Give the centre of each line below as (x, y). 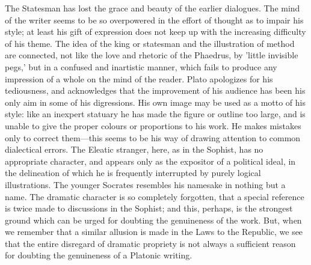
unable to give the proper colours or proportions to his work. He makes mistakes (153, 125)
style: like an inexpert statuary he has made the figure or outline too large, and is (155, 114)
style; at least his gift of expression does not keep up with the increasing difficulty (155, 32)
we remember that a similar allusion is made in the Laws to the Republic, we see (154, 232)
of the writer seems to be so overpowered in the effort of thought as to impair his (154, 20)
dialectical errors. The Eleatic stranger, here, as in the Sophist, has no (134, 149)
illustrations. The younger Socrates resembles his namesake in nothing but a (145, 184)
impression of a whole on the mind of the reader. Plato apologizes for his (139, 78)
